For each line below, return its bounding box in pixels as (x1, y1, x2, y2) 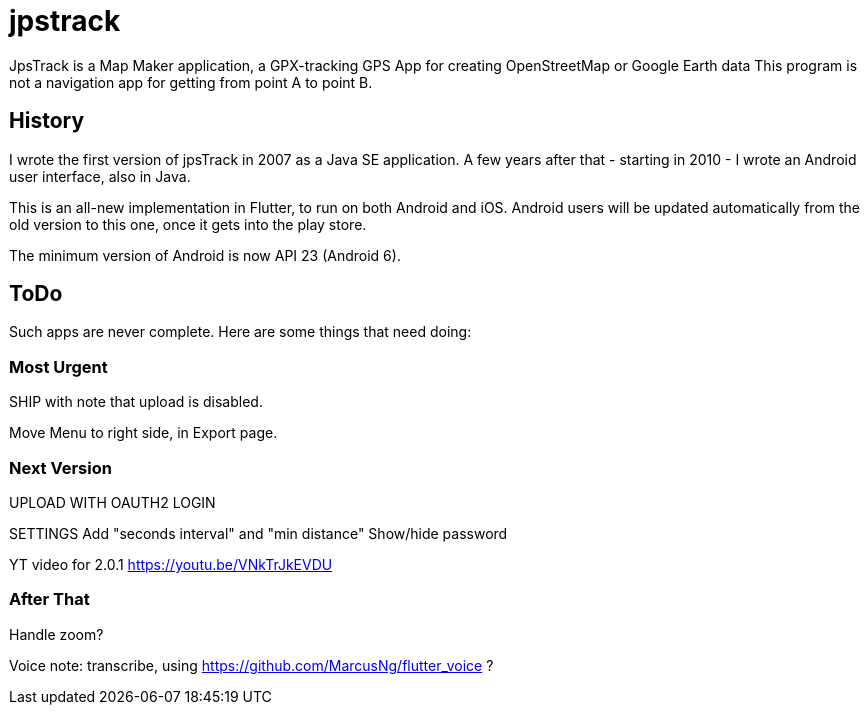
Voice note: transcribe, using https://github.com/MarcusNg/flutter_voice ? (9, 656, 494, 674)
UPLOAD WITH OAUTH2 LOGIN (9, 493, 216, 511)
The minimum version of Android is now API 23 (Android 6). (9, 246, 401, 264)
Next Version (9, 457, 112, 478)
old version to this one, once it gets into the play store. (9, 215, 367, 233)
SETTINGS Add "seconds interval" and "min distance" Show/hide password (9, 524, 508, 542)
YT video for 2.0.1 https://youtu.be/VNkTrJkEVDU (9, 555, 333, 573)
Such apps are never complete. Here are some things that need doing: (9, 323, 472, 341)
